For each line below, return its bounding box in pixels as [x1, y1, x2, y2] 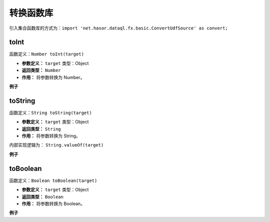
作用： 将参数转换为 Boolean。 [21, 200, 85, 206]
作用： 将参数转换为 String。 [21, 133, 81, 139]
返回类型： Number [21, 67, 61, 73]
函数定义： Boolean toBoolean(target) [9, 177, 97, 183]
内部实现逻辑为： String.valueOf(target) [9, 142, 104, 148]
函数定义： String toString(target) [9, 109, 92, 115]
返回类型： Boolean [21, 193, 63, 199]
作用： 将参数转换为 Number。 [21, 74, 85, 80]
